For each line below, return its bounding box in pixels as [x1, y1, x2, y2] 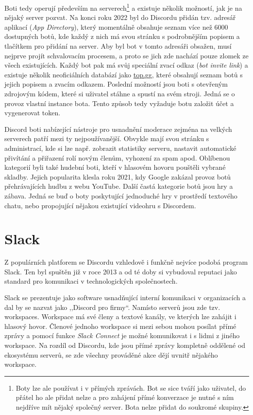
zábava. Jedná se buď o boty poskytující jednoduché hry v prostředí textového [4, 190, 237, 200]
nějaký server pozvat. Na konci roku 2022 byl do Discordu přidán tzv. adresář [4, 12, 236, 22]
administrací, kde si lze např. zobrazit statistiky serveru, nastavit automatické [4, 143, 236, 153]
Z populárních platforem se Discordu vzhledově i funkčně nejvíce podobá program [4, 257, 248, 267]
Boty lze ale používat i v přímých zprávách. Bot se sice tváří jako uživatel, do [16, 382, 246, 393]
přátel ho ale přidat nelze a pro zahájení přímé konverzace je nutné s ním [16, 392, 234, 402]
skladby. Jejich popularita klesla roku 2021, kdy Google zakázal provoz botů [4, 171, 231, 181]
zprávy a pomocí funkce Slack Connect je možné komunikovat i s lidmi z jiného [4, 330, 240, 341]
